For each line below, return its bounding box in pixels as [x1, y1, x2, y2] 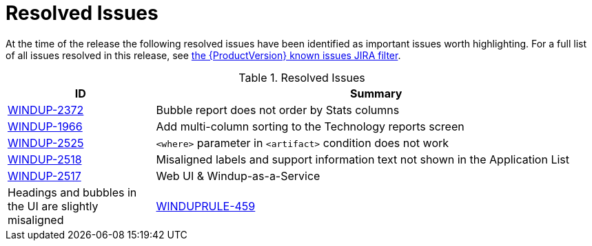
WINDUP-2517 [8, 168, 81, 183]
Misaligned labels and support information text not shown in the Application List [156, 152, 569, 166]
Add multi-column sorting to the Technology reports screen [156, 119, 465, 133]
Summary [350, 86, 402, 100]
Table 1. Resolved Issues [238, 70, 365, 85]
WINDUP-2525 [8, 135, 84, 150]
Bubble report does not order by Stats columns [156, 102, 400, 117]
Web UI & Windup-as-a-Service [156, 168, 320, 183]
